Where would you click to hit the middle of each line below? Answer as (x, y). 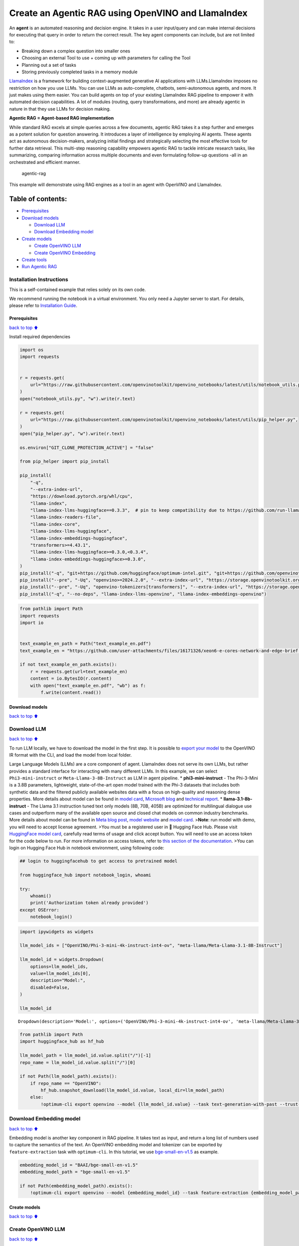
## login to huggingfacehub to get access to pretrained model (99, 861)
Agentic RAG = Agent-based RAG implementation (62, 118)
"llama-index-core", (55, 524)
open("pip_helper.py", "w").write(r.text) (72, 433)
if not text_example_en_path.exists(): (68, 665)
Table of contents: (38, 199)
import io (32, 623)
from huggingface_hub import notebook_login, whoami (85, 875)
